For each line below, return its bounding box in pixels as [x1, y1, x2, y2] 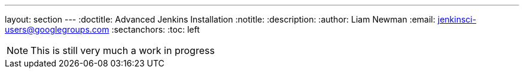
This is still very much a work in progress [31, 45, 215, 56]
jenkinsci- [437, 14, 477, 24]
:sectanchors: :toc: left [111, 24, 200, 34]
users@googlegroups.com [5, 24, 109, 34]
